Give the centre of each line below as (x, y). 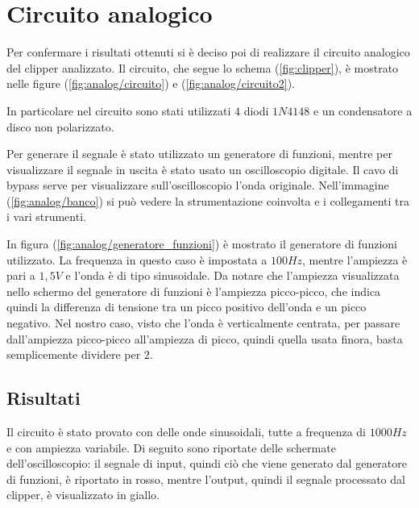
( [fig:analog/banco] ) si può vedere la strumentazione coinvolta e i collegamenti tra (208, 200)
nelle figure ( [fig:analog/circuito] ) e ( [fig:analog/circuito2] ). (151, 83)
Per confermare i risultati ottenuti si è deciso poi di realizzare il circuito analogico (208, 52)
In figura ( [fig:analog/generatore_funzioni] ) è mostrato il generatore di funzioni (202, 244)
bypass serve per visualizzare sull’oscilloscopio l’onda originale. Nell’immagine (198, 185)
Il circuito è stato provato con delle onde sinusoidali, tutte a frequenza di (187, 432)
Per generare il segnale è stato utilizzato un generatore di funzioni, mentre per (199, 154)
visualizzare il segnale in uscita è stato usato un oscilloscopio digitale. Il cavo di (203, 169)
